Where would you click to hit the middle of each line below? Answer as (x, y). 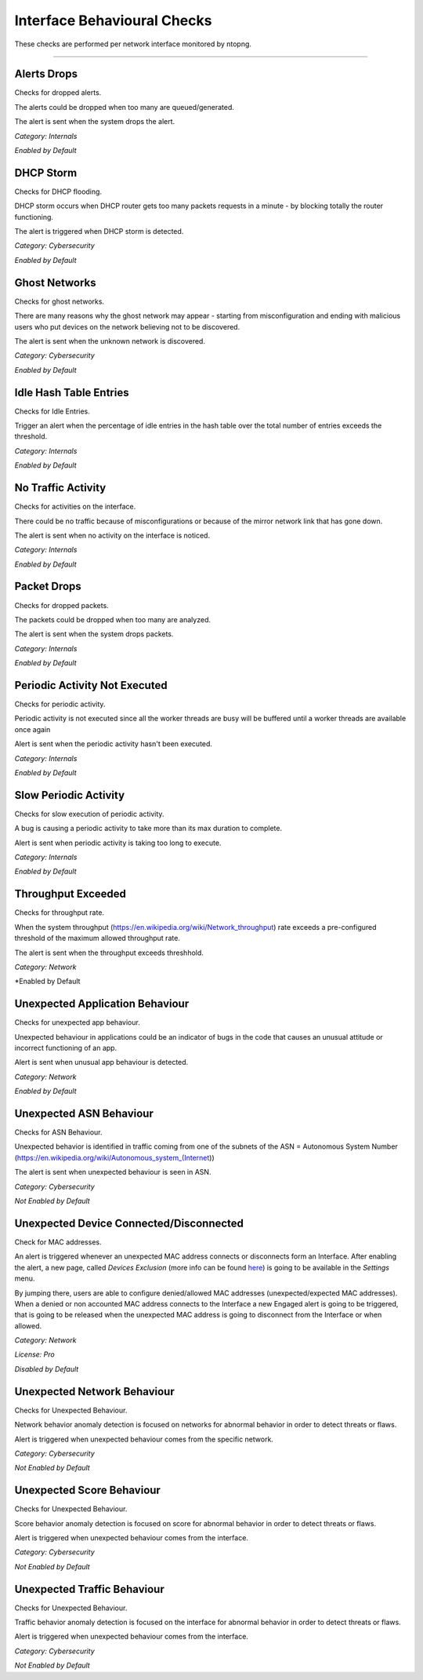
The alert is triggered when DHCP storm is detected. (99, 231)
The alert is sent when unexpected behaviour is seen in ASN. (113, 1172)
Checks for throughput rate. (60, 913)
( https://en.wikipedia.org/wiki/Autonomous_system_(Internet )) (114, 1157)
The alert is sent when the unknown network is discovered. (110, 341)
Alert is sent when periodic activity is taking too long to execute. (118, 843)
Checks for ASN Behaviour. (58, 1132)
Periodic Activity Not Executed (91, 685)
